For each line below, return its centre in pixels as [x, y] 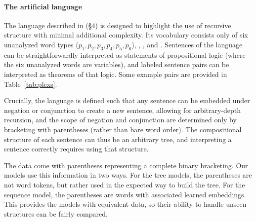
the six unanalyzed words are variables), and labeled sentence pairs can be [117, 64]
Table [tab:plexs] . [31, 84]
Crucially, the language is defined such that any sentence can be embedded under [127, 100]
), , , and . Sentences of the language [187, 44]
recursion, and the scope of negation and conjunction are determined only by [120, 120]
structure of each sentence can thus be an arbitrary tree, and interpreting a [118, 139]
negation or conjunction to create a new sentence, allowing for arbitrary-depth [123, 110]
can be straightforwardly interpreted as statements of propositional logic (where [125, 55]
